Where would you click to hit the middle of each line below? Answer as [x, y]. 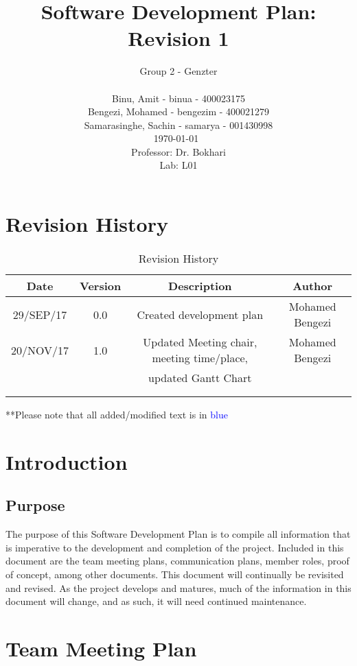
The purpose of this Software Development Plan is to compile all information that [178, 534]
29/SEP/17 [40, 314]
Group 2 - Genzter [178, 71]
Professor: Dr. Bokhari [178, 151]
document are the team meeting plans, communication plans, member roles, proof [177, 561]
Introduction [67, 461]
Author [313, 286]
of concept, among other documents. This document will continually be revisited [175, 574]
